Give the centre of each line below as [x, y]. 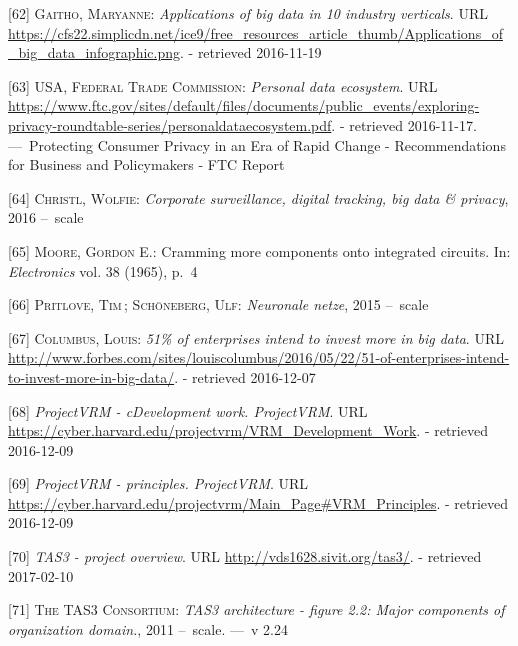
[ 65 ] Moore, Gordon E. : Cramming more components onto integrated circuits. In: [259, 250]
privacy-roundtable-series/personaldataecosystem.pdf [170, 124]
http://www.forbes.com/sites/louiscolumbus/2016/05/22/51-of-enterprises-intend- [259, 357]
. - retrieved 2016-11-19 [251, 52]
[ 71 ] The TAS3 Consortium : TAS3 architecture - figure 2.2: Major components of [256, 609]
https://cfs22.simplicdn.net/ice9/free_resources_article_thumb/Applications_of [255, 32]
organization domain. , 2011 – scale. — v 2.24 [148, 628]
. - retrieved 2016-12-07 [245, 376]
